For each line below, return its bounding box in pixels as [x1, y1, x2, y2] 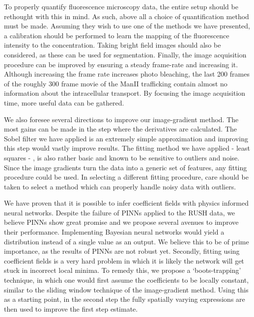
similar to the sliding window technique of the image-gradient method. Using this [4, 284, 249, 294]
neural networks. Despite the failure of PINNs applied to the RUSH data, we [4, 207, 235, 217]
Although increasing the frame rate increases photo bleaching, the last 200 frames [4, 69, 250, 79]
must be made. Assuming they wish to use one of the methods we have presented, [4, 21, 251, 31]
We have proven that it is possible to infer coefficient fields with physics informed [4, 198, 249, 208]
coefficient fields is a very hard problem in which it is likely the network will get [4, 255, 244, 265]
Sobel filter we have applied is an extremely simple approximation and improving [4, 133, 248, 143]
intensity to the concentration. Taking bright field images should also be [4, 40, 221, 50]
